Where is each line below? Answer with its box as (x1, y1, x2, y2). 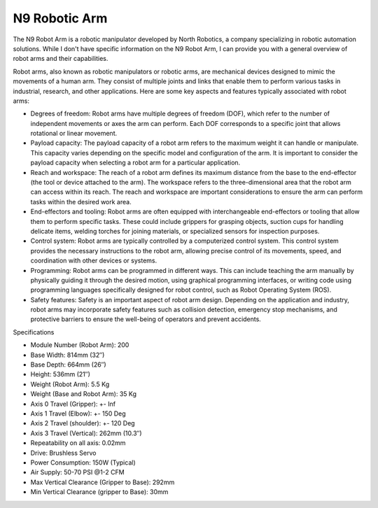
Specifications (13, 327, 55, 336)
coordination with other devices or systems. (30, 256, 157, 265)
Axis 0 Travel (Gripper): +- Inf (30, 400, 115, 408)
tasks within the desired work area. (30, 197, 132, 206)
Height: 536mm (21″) (30, 370, 91, 379)
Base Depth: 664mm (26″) (30, 360, 106, 369)
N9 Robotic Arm (13, 10, 108, 26)
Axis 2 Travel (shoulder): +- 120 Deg (30, 419, 136, 428)
